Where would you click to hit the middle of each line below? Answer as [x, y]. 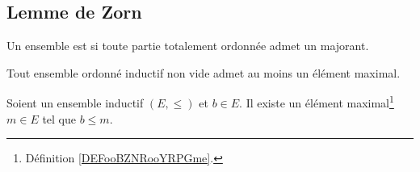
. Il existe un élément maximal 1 [317, 102]
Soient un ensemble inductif [75, 103]
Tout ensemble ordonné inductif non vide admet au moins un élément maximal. [204, 72]
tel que [59, 118]
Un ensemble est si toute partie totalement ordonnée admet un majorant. [188, 46]
